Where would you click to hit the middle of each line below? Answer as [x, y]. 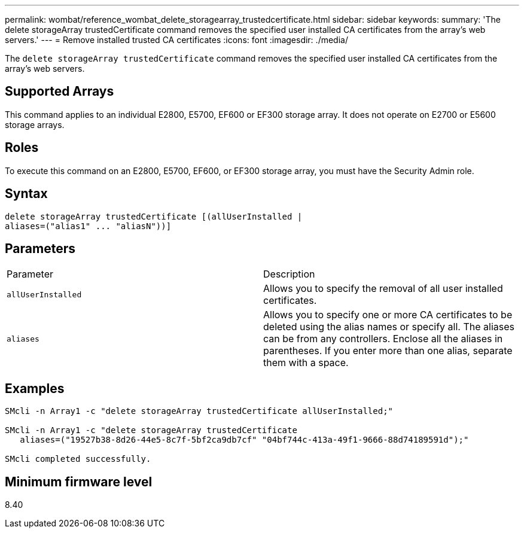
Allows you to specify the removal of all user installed [383, 289]
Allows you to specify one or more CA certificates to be [388, 315]
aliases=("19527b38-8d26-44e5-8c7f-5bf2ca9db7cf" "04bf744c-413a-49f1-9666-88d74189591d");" [244, 440]
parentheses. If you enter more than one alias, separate [388, 351]
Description [289, 274]
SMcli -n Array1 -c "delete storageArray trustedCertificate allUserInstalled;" [199, 411]
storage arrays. [35, 124]
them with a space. [306, 363]
